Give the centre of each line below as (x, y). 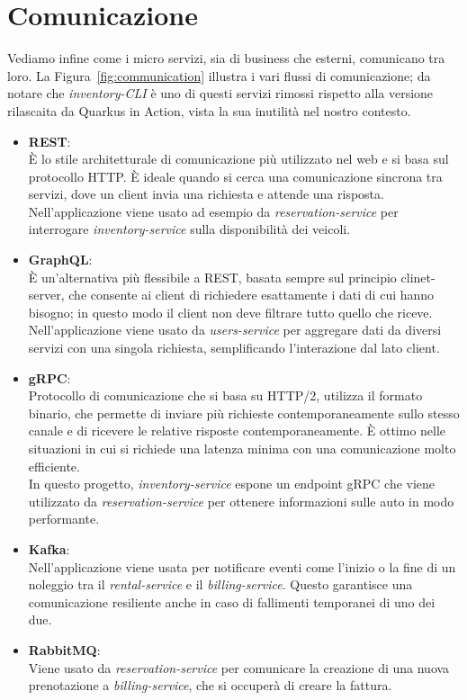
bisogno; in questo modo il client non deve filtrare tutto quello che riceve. (230, 312)
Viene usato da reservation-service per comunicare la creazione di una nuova (239, 667)
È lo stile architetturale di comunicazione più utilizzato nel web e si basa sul (238, 159)
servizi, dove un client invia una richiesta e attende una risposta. (206, 194)
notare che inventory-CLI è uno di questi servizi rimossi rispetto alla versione (220, 93)
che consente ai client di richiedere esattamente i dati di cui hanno (251, 295)
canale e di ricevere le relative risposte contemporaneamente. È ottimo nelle (237, 431)
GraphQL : (60, 260)
